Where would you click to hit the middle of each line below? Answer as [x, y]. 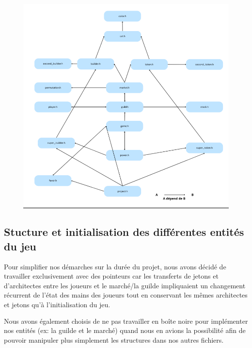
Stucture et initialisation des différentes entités [124, 232]
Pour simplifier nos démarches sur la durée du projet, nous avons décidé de [115, 266]
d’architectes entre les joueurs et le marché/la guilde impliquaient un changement [125, 285]
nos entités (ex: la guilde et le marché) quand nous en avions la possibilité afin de [125, 330]
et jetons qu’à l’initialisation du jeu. [57, 304]
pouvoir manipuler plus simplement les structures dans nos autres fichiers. [114, 340]
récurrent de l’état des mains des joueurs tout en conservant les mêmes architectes [126, 295]
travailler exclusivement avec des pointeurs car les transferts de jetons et [111, 276]
